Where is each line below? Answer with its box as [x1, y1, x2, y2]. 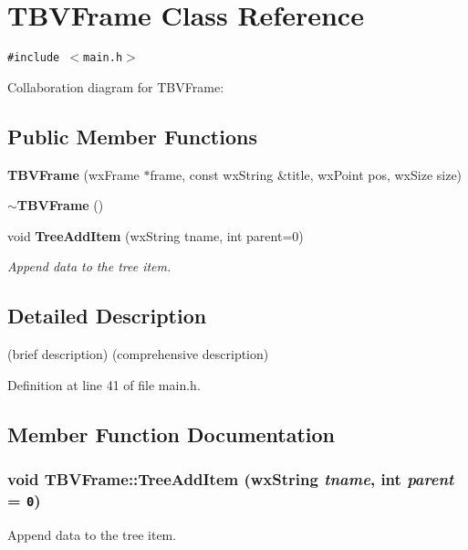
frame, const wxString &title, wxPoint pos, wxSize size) [150, 164, 463, 184]
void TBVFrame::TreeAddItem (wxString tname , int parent [7, 468, 454, 491]
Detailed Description [7, 301, 207, 330]
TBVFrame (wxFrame [7, 164, 140, 184]
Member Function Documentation [7, 419, 336, 448]
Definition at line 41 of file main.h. [7, 375, 201, 394]
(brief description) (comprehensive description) [7, 344, 269, 364]
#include [7, 51, 60, 65]
